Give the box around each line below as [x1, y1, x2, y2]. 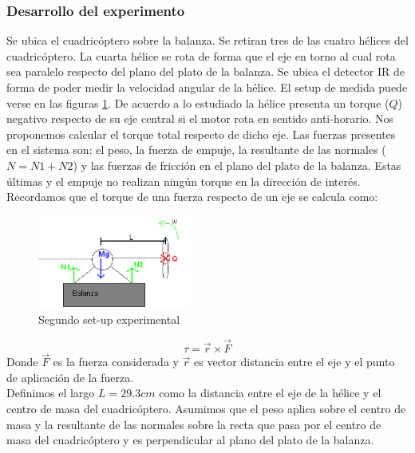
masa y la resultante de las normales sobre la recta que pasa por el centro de [6, 416, 381, 432]
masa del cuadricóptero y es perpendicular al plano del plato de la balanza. [6, 431, 374, 448]
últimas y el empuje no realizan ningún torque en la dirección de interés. [6, 172, 361, 189]
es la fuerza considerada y [53, 353, 179, 370]
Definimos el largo [6, 384, 95, 401]
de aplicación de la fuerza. [6, 368, 134, 385]
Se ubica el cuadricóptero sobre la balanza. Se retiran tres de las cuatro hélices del [6, 32, 409, 49]
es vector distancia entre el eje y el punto [194, 353, 395, 370]
